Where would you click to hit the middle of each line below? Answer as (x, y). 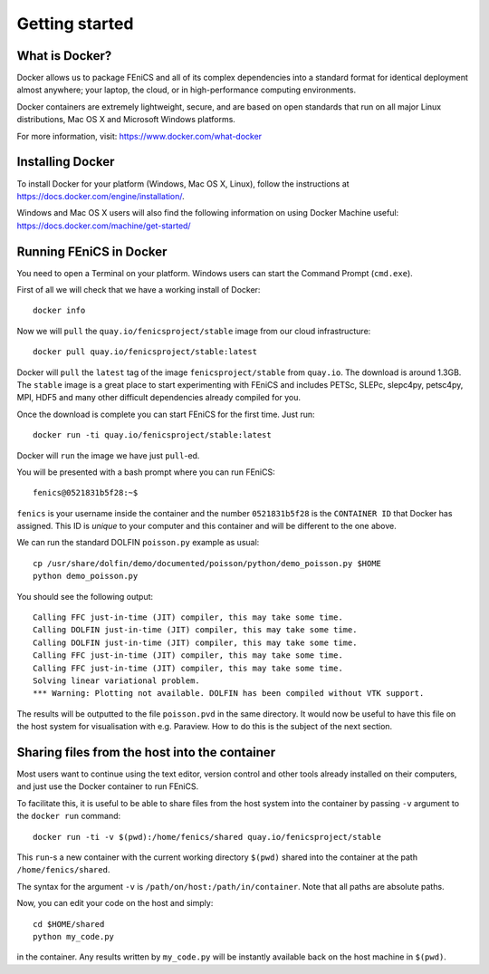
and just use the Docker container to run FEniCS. (108, 786)
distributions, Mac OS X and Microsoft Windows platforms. (126, 120)
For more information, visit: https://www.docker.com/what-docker (139, 136)
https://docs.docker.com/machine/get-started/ (104, 226)
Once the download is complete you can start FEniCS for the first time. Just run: (166, 414)
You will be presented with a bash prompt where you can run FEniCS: (146, 472)
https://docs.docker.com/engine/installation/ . (101, 196)
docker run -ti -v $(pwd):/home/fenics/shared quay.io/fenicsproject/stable (207, 837)
